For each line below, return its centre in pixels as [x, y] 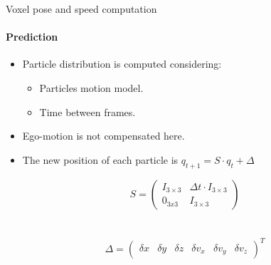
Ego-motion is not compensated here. [103, 136]
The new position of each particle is [100, 159]
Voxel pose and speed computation [81, 9]
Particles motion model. [91, 87]
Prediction [32, 37]
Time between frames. [87, 111]
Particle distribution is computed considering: [122, 64]
